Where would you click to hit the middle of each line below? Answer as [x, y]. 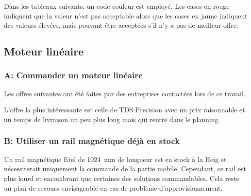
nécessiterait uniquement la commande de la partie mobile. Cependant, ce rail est [125, 169]
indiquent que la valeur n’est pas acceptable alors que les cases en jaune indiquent [126, 15]
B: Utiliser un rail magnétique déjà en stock [92, 141]
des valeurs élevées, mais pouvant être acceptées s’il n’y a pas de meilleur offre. [121, 25]
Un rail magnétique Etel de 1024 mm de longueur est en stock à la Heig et [115, 159]
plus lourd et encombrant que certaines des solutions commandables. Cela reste [122, 178]
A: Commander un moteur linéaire [73, 75]
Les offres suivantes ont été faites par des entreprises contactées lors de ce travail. [125, 93]
